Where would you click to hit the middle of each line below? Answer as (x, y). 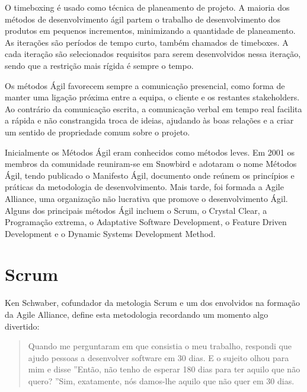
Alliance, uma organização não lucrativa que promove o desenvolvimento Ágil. (146, 198)
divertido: (22, 326)
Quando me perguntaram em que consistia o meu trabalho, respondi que (160, 346)
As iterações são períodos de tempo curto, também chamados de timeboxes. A (147, 42)
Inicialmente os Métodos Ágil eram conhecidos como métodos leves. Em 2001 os (150, 152)
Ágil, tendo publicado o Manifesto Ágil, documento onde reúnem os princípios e (150, 175)
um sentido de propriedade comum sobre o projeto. (97, 132)
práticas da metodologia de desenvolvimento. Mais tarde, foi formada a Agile (144, 187)
